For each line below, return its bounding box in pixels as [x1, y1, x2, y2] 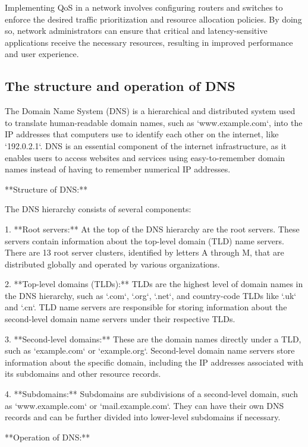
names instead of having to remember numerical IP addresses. [5, 163, 231, 175]
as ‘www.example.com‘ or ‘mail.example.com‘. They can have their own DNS [5, 399, 284, 411]
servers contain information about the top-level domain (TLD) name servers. [5, 234, 284, 247]
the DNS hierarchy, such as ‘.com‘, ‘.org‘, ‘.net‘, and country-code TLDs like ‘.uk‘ [5, 289, 297, 301]
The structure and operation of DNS [5, 77, 235, 95]
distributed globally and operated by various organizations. [5, 257, 220, 270]
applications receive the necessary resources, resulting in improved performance [5, 36, 293, 48]
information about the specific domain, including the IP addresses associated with [5, 355, 304, 368]
